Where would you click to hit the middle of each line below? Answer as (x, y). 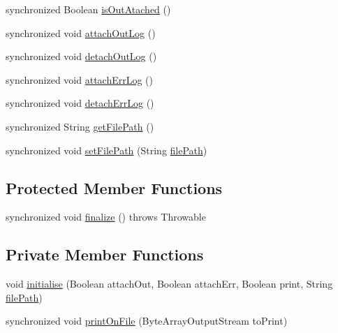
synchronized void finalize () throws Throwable (106, 217)
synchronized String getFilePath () (80, 126)
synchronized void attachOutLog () (81, 32)
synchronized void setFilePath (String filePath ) (106, 150)
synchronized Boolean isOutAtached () (88, 9)
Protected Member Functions (114, 187)
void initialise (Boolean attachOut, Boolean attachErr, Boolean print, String (169, 284)
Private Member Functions (105, 254)
